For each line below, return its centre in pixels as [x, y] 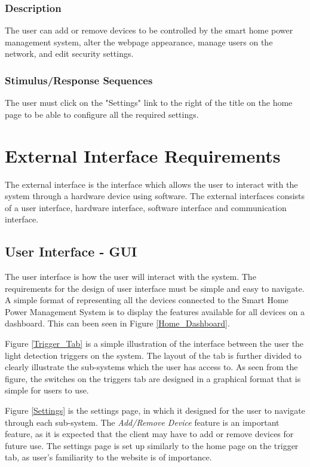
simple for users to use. [47, 390]
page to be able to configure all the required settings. [102, 114]
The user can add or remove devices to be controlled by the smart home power [149, 30]
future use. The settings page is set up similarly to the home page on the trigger [152, 445]
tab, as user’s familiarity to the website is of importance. [108, 457]
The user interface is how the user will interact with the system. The [131, 277]
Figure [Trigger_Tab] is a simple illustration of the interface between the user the [154, 344]
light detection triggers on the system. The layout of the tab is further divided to [153, 355]
